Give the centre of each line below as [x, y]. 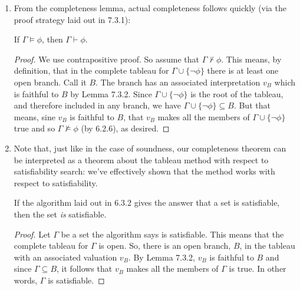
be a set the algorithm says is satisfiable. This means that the [172, 234]
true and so [34, 128]
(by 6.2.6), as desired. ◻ [125, 128]
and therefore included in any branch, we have [98, 105]
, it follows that [85, 268]
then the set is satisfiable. [60, 214]
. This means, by [251, 59]
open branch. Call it [50, 82]
